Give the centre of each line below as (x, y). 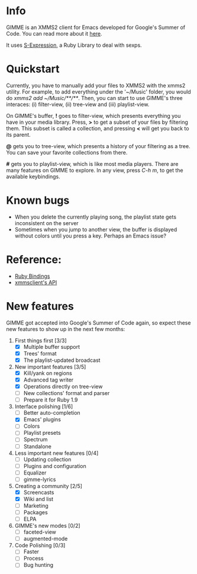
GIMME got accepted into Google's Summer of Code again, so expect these (98, 323)
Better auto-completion (52, 413)
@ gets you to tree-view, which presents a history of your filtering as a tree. (98, 146)
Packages (36, 512)
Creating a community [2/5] (49, 486)
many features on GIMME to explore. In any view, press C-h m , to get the (95, 170)
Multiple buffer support (52, 347)
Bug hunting (38, 565)
